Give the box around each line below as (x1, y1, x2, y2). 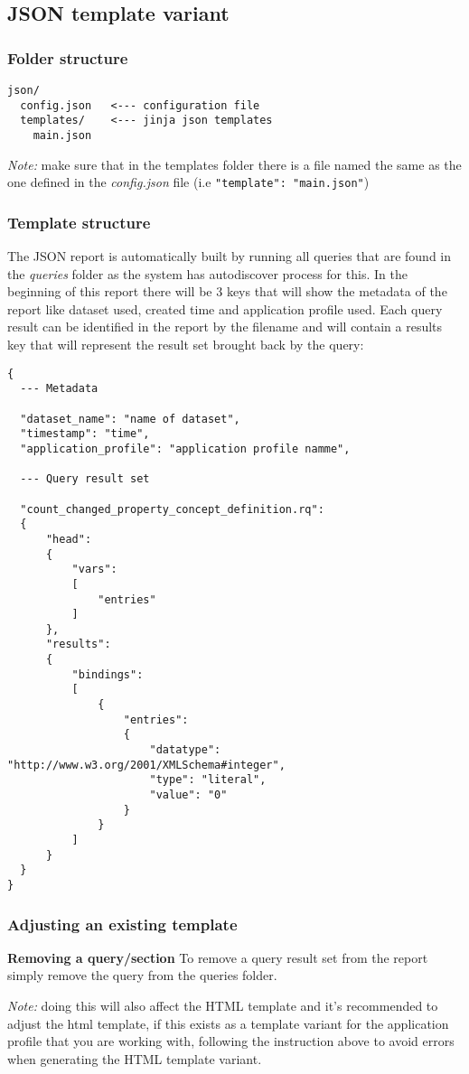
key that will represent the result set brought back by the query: (7, 335, 364, 354)
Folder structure (7, 46, 128, 69)
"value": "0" (149, 789, 228, 802)
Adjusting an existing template (7, 912, 238, 935)
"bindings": (71, 668, 144, 681)
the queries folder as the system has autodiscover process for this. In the (7, 264, 408, 283)
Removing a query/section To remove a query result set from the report (7, 948, 428, 967)
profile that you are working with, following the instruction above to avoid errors (7, 1032, 455, 1051)
